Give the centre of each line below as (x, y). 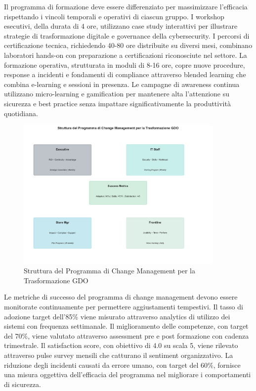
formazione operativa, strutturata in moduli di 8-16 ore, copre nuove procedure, (125, 65)
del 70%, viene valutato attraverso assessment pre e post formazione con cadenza (127, 335)
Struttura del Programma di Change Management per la (109, 271)
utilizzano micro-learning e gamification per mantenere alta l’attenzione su (117, 94)
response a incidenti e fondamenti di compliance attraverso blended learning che (125, 74)
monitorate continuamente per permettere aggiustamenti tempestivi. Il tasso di (124, 306)
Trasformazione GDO (56, 280)
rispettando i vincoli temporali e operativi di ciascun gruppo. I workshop (114, 16)
